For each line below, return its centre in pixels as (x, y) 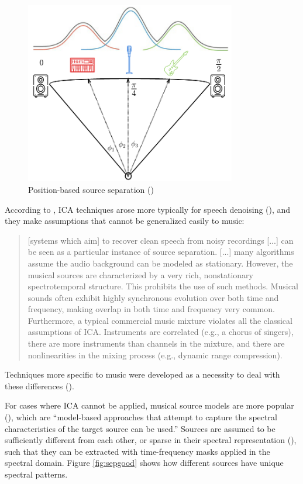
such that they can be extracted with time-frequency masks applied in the (137, 451)
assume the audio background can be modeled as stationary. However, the (160, 263)
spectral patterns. (36, 474)
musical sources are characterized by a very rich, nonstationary (140, 274)
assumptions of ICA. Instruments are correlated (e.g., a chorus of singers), (161, 332)
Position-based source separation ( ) (91, 189)
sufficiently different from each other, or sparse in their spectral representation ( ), (151, 440)
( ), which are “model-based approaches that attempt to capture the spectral (141, 417)
